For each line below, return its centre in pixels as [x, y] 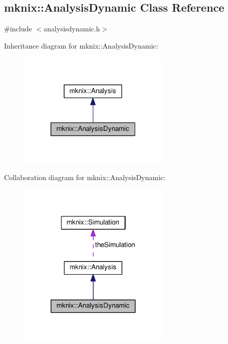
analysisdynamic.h [72, 29]
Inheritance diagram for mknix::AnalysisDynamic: [81, 45]
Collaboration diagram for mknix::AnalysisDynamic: [85, 177]
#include [18, 29]
